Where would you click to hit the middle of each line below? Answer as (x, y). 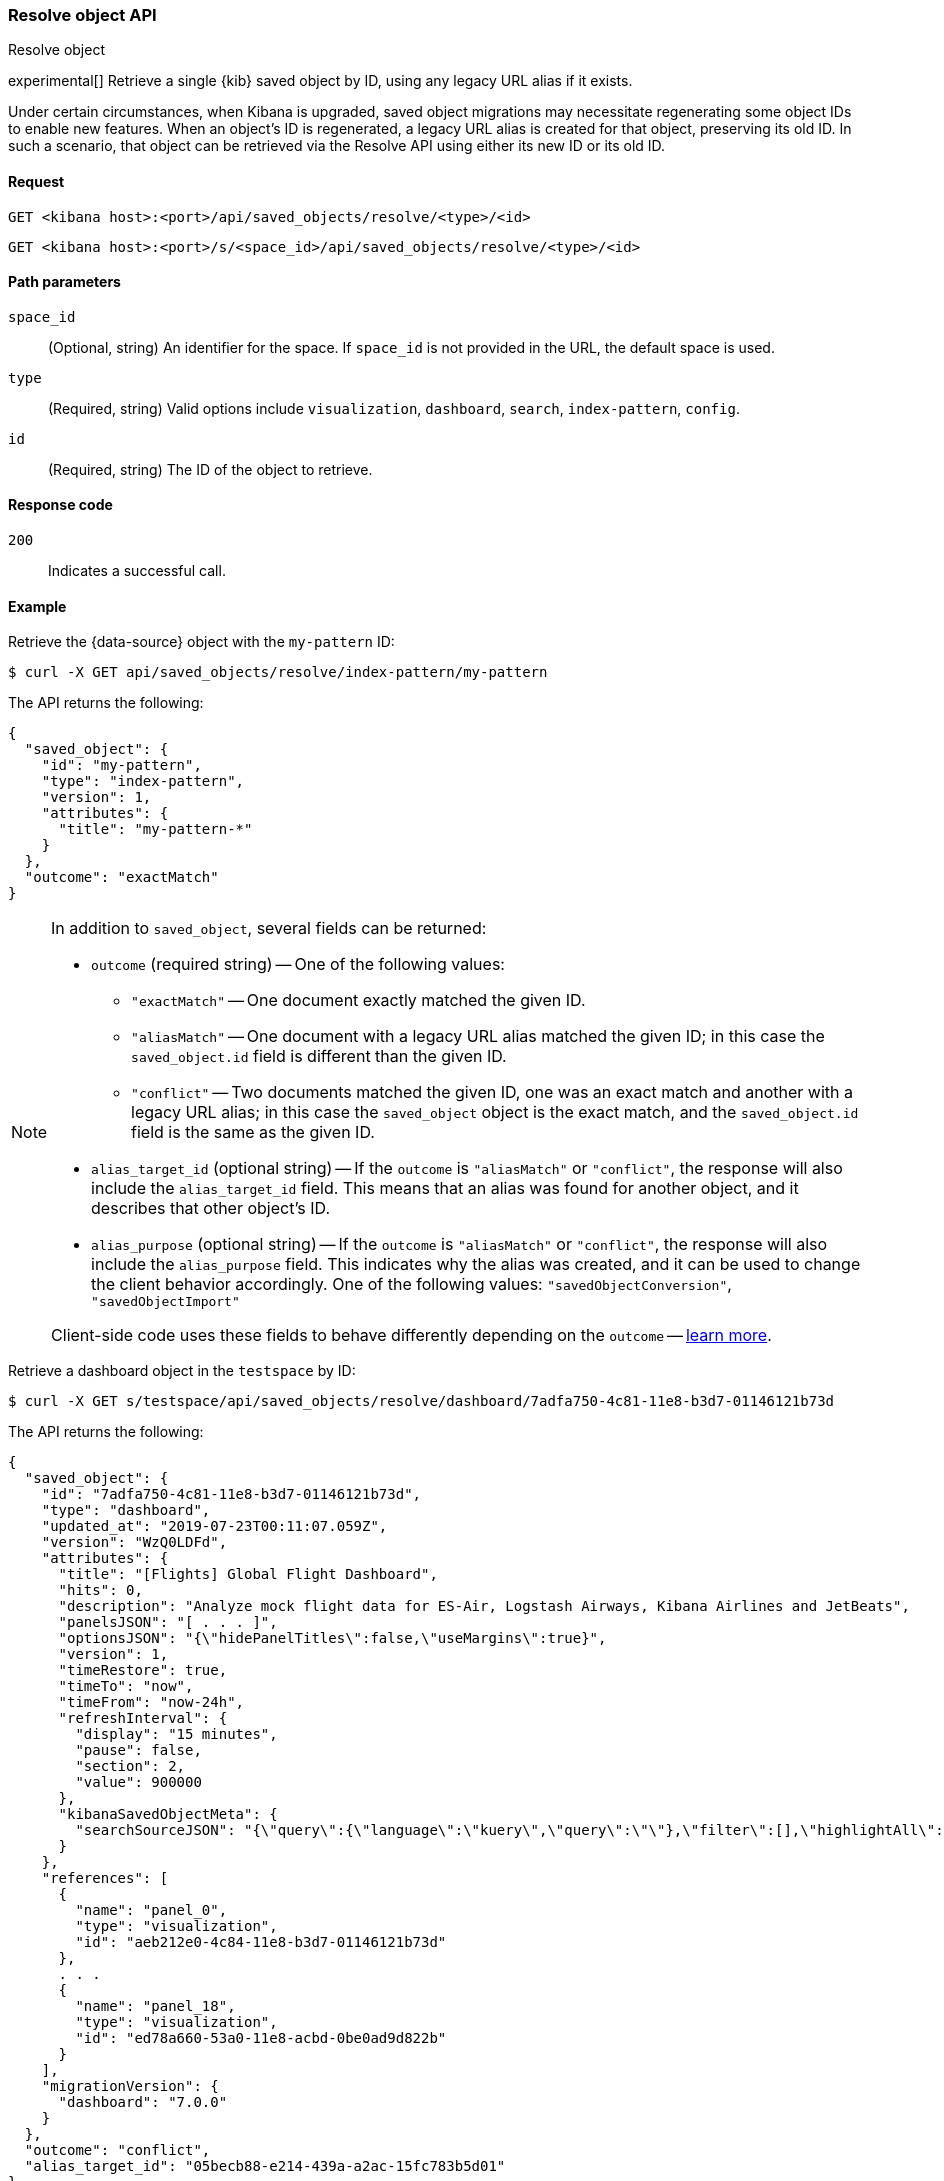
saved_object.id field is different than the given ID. (319, 1056)
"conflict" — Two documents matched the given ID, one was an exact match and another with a (492, 1092)
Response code (60, 505)
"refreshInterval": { (143, 1718)
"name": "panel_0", (151, 1910)
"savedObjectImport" (165, 1302)
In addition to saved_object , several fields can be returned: (269, 928)
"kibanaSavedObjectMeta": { (168, 1814)
